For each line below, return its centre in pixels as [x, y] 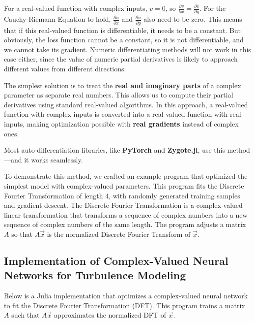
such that [26, 315]
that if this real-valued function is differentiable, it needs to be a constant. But [123, 30]
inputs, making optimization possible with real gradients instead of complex [121, 123]
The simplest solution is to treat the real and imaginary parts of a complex [123, 85]
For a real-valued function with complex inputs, [76, 8]
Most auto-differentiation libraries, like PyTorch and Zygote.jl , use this [114, 150]
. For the [213, 8]
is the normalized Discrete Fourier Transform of [119, 234]
